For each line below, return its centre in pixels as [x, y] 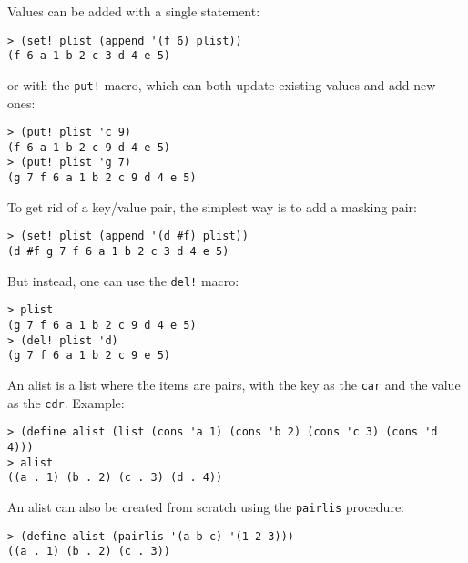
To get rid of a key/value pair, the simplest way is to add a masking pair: [212, 206]
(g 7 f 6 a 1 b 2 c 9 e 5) [89, 356]
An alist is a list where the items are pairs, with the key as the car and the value [234, 384]
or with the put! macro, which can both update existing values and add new [222, 84]
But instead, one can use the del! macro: [123, 280]
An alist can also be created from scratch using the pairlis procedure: [206, 506]
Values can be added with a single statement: [134, 11]
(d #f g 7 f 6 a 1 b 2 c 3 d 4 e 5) [118, 252]
